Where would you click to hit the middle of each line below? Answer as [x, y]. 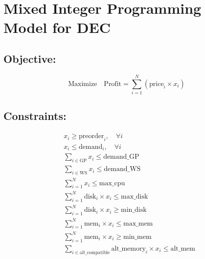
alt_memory [128, 248]
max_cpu [112, 183]
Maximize [83, 84]
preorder [91, 136]
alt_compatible [95, 252]
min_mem [137, 237]
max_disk [135, 196]
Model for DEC [57, 27]
